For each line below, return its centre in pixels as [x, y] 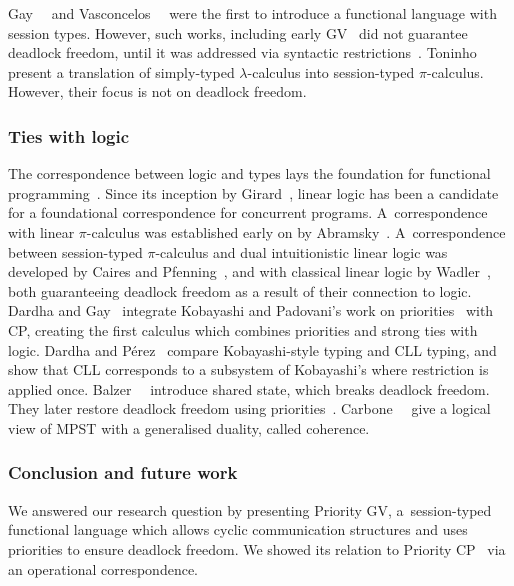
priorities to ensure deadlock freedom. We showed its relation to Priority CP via [257, 548]
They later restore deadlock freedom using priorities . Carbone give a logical [249, 408]
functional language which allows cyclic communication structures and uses [238, 529]
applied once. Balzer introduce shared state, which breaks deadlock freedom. [249, 388]
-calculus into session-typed [331, 71]
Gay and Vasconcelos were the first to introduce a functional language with [252, 13]
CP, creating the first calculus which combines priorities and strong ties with [243, 329]
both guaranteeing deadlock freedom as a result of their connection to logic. [240, 290]
